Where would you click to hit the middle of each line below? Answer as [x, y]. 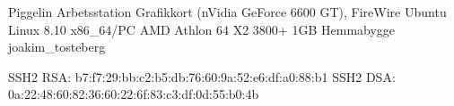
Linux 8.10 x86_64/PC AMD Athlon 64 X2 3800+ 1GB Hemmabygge [202, 29]
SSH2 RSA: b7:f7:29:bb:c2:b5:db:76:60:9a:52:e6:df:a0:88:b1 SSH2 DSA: [202, 76]
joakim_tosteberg [57, 47]
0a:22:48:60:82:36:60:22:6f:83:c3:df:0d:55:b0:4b [134, 94]
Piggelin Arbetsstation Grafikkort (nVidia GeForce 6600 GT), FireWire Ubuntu [227, 12]
